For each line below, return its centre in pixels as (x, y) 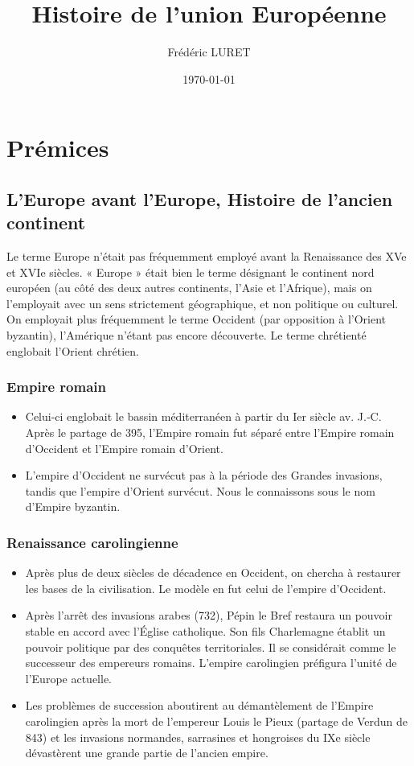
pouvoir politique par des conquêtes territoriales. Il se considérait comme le (211, 647)
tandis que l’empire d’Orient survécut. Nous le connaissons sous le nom (200, 490)
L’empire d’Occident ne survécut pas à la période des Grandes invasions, (204, 475)
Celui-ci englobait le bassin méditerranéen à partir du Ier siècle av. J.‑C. (203, 416)
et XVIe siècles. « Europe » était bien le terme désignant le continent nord (191, 272)
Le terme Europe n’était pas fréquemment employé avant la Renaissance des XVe (207, 256)
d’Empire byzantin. (73, 507)
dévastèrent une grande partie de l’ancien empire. (147, 753)
